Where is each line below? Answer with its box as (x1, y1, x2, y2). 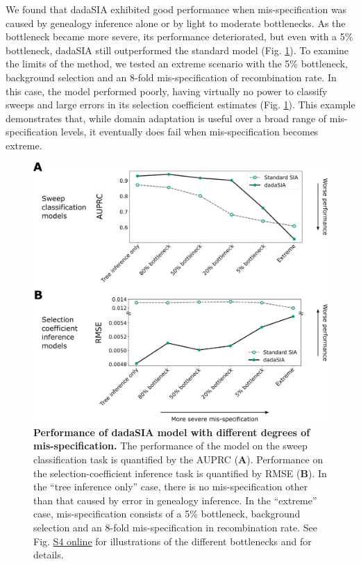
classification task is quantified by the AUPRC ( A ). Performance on (33, 452, 324, 467)
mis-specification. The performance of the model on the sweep (33, 438, 308, 453)
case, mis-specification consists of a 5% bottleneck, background (33, 506, 301, 521)
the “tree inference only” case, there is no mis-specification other (33, 479, 308, 494)
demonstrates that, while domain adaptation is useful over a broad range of (6, 110, 327, 125)
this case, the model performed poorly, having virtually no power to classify (6, 83, 328, 98)
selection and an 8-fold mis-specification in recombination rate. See (33, 520, 318, 534)
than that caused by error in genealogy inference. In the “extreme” (33, 492, 317, 507)
